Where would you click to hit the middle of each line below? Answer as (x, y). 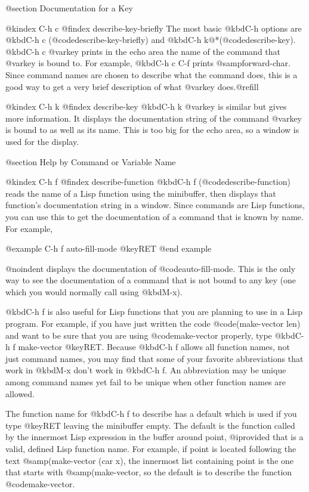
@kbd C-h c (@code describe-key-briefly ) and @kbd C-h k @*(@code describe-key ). (151, 40)
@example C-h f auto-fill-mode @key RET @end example (109, 248)
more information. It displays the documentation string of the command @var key (154, 118)
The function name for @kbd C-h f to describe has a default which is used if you (151, 414)
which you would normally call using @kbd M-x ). (94, 291)
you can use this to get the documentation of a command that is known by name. (154, 216)
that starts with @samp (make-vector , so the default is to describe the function (149, 472)
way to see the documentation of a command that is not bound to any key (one (151, 280)
